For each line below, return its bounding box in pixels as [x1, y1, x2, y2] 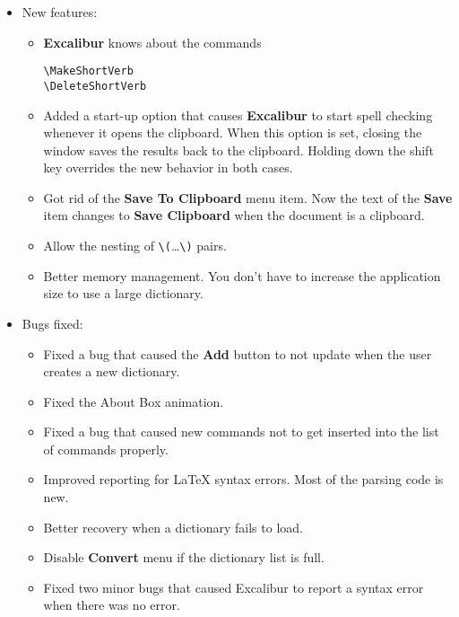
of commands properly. [43, 439, 169, 458]
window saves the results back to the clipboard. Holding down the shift [43, 140, 434, 159]
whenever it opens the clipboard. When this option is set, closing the [43, 123, 422, 142]
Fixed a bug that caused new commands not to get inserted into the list [43, 422, 439, 441]
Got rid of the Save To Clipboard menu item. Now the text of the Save [43, 188, 453, 207]
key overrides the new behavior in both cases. [43, 158, 293, 177]
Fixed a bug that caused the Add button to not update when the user [43, 344, 432, 363]
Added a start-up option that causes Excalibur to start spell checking [43, 105, 433, 124]
